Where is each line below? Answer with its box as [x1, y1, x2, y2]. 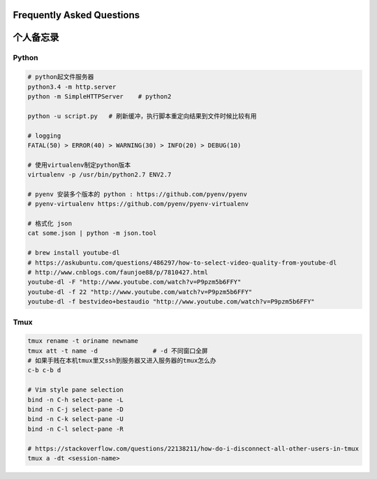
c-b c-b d [27, 367, 61, 374]
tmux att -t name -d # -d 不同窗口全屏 [27, 346, 209, 355]
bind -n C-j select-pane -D [27, 406, 124, 413]
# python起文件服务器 [27, 73, 94, 81]
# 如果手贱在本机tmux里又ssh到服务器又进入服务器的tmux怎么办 [27, 357, 216, 364]
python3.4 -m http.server [27, 82, 117, 91]
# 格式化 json [27, 220, 73, 228]
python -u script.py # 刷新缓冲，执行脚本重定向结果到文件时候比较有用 [27, 112, 257, 120]
